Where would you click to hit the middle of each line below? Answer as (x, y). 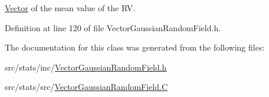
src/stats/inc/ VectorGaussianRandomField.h (86, 67)
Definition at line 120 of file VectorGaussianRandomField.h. (113, 27)
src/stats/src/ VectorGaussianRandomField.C (86, 87)
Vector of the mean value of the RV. (70, 8)
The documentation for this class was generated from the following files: (135, 47)
